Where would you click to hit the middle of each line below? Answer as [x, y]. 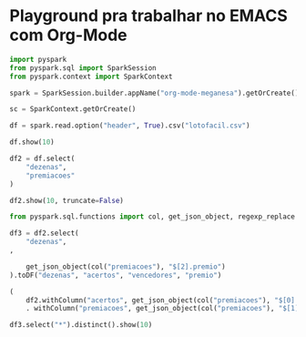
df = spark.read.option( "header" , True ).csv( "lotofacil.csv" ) [130, 126]
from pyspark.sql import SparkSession [83, 68]
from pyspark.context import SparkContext [91, 77]
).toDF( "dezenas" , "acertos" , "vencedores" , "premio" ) [116, 275]
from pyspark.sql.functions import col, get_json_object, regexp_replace [153, 217]
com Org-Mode [68, 35]
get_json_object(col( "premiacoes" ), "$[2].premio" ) [126, 266]
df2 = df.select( [42, 159]
